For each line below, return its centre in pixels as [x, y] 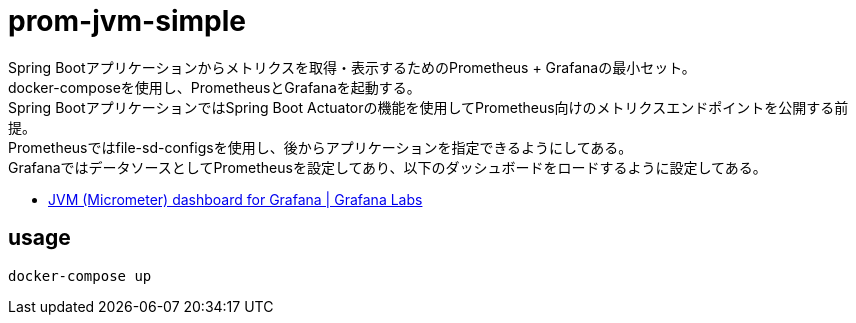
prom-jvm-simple [127, 21]
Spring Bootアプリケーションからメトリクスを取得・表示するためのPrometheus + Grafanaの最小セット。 [352, 67]
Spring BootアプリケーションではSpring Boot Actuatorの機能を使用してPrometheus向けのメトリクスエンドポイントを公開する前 [428, 107]
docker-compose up [80, 275]
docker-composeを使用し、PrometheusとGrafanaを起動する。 [214, 87]
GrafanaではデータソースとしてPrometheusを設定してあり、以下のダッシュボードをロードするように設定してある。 [387, 167]
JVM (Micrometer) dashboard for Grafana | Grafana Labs [235, 199]
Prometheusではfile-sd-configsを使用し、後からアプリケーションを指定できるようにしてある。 [320, 147]
